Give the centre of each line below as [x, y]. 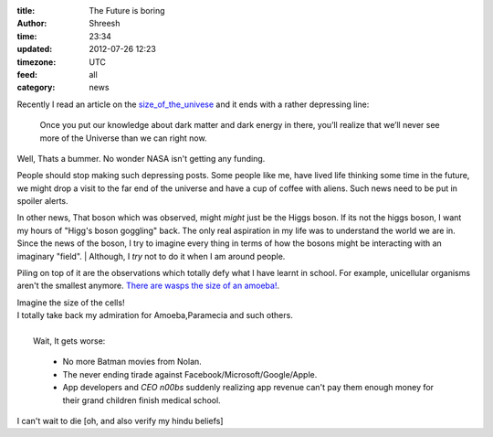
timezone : [37, 62]
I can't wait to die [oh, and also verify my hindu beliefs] [120, 421]
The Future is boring [127, 11]
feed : [27, 74]
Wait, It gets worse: [69, 341]
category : [36, 88]
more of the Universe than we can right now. [123, 138]
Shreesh [105, 24]
